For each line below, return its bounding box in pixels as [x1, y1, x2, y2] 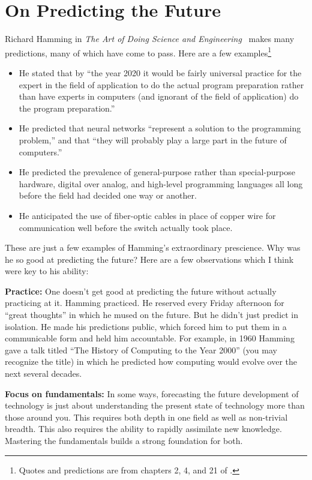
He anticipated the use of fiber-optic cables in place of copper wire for [19, 209, 276, 221]
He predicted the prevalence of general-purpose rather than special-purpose [19, 166, 295, 178]
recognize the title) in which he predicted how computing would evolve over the [5, 355, 297, 368]
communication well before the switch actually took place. [19, 221, 233, 233]
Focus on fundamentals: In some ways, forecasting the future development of [5, 387, 299, 400]
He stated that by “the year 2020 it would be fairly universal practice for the [19, 66, 302, 79]
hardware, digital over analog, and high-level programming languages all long [19, 177, 303, 190]
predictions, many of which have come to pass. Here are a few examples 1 [5, 44, 272, 59]
